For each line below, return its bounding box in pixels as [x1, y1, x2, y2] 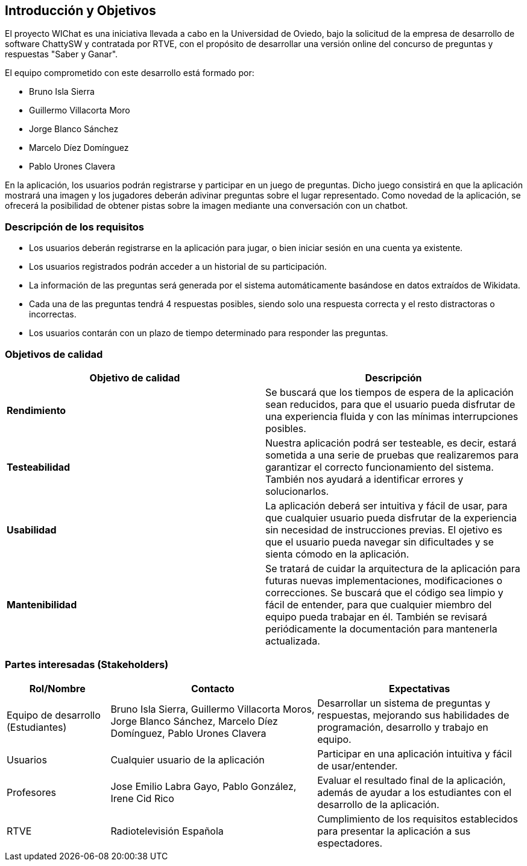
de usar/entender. [317, 759, 398, 772]
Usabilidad [7, 523, 57, 536]
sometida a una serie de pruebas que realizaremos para [265, 448, 519, 461]
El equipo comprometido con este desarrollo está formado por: [5, 68, 254, 78]
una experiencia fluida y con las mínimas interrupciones [265, 410, 519, 422]
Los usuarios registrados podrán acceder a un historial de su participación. [29, 261, 327, 272]
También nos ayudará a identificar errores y [265, 473, 464, 485]
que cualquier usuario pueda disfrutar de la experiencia [265, 511, 517, 524]
